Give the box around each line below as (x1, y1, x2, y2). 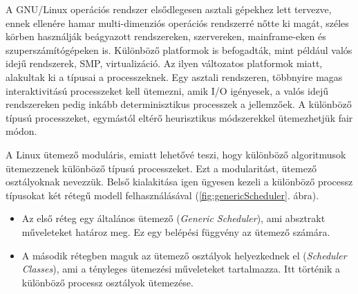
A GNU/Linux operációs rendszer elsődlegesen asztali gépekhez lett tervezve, (6, 2, 332, 16)
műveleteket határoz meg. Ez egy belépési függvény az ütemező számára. (21, 224, 330, 239)
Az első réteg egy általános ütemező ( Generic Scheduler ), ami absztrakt (21, 211, 326, 226)
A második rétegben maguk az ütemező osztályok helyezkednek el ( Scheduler (21, 248, 347, 262)
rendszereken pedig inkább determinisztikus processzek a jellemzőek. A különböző (6, 97, 352, 111)
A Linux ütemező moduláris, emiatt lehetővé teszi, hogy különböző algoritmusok (6, 147, 346, 161)
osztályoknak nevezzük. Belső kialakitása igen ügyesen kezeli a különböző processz (6, 174, 353, 189)
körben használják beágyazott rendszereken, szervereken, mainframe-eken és (6, 29, 326, 44)
